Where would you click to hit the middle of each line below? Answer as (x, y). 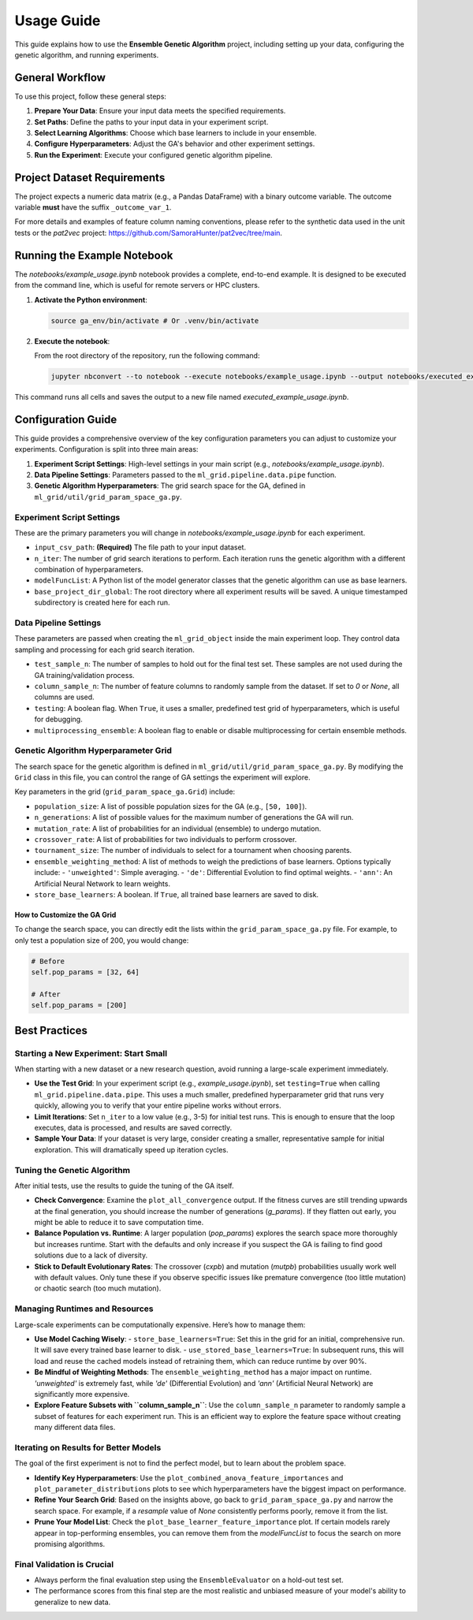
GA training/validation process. (84, 675)
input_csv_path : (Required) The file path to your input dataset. (140, 547)
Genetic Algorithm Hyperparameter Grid (93, 750)
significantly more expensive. (82, 1394)
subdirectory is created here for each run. (102, 602)
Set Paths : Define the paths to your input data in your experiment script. (151, 121)
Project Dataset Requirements (90, 177)
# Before (48, 961)
